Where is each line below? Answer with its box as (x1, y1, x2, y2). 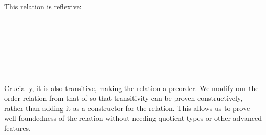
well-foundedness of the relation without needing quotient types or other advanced (4, 112, 262, 123)
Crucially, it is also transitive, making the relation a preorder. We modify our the (4, 82, 259, 93)
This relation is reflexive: (4, 1, 82, 11)
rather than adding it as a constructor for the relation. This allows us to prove (4, 102, 250, 113)
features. (4, 122, 31, 133)
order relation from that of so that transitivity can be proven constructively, (4, 93, 243, 103)
